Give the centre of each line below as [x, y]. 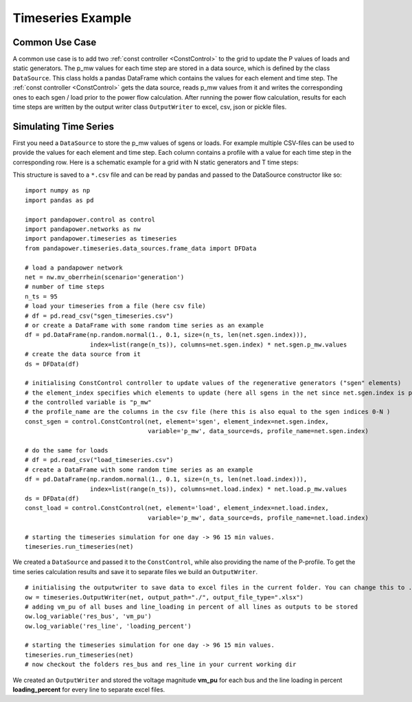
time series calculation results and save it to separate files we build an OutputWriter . [135, 571]
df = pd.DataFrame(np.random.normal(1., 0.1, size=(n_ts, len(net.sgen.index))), [166, 335]
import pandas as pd [59, 200]
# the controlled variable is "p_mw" [89, 403]
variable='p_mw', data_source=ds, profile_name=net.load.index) [258, 518]
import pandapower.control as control [90, 219]
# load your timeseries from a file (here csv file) [115, 306]
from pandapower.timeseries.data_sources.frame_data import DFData [141, 248]
